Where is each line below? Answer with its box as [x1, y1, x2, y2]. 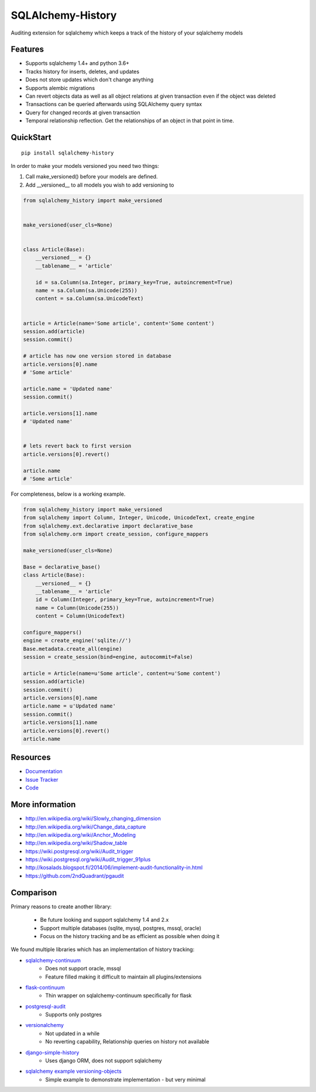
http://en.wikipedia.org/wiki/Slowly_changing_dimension [25, 815, 161, 822]
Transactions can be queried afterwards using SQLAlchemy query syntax [25, 101, 202, 108]
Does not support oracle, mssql [45, 965, 121, 972]
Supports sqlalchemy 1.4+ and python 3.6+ [25, 60, 130, 67]
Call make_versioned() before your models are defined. [25, 173, 158, 180]
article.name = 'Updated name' [23, 385, 114, 392]
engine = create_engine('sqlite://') [23, 637, 132, 644]
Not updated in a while [45, 1030, 99, 1037]
